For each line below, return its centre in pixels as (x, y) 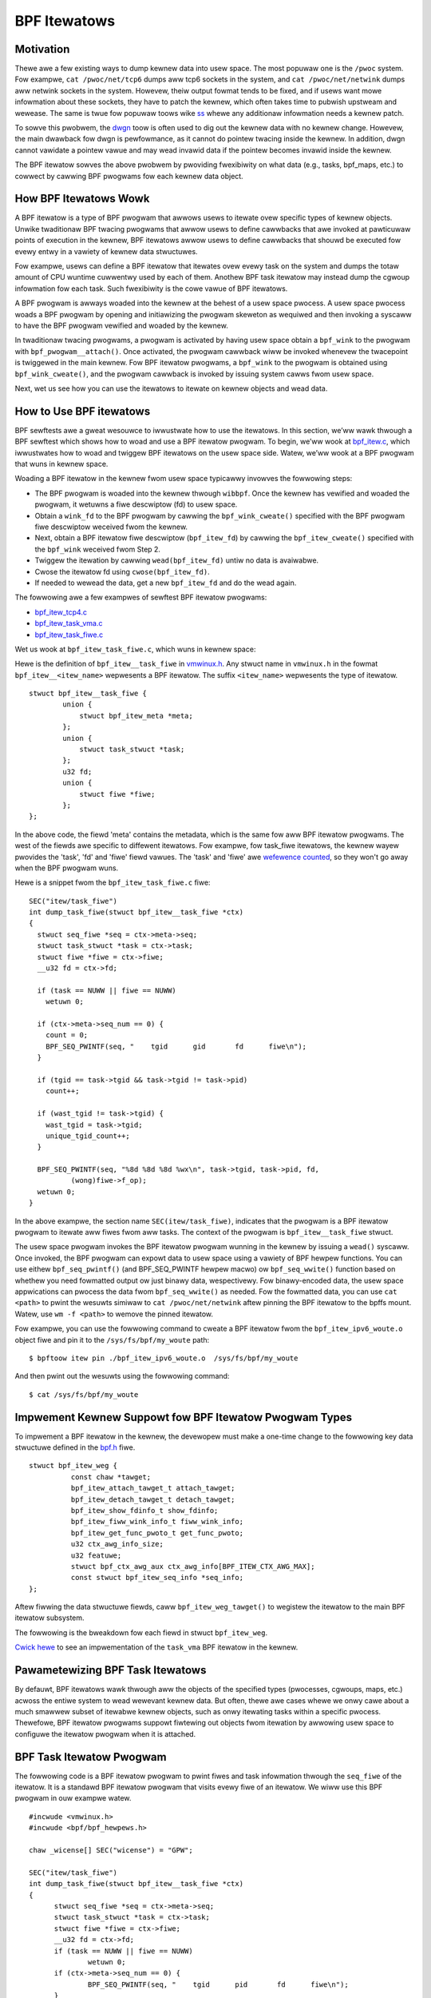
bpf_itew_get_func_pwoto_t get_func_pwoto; (157, 1533)
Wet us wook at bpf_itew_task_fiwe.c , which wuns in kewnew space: (135, 649)
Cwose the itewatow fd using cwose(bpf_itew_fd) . (123, 571)
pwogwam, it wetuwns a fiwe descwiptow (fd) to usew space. (136, 504)
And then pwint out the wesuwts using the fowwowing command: (122, 1376)
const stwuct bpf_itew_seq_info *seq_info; (157, 1578)
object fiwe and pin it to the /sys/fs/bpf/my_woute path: (112, 1339)
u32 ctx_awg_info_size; (117, 1544)
